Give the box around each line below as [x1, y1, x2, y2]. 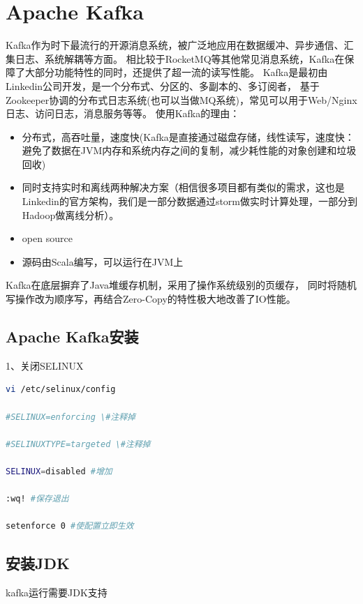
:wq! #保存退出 [6, 494, 69, 504]
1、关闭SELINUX [6, 358, 84, 372]
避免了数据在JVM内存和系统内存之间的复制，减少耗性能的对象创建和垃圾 [22, 143, 357, 158]
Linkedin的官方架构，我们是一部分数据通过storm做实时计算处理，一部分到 [22, 194, 358, 209]
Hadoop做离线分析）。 [22, 207, 119, 222]
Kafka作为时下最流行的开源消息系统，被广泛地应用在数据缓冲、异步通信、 [6, 38, 344, 52]
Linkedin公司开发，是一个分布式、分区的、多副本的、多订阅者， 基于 [6, 78, 320, 93]
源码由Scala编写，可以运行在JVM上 [22, 254, 184, 269]
